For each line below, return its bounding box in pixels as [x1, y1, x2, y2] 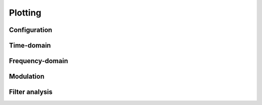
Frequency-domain [9, 57, 68, 65]
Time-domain [9, 41, 51, 50]
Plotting [9, 7, 41, 18]
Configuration [9, 26, 52, 34]
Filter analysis [9, 88, 53, 96]
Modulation [9, 72, 45, 81]
